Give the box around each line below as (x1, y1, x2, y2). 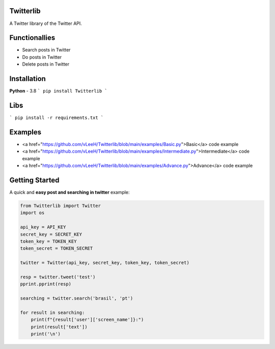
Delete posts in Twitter (22, 61, 70, 67)
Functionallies (9, 34, 56, 42)
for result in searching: (20, 309, 85, 315)
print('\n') (31, 331, 61, 337)
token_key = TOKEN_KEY (20, 238, 77, 244)
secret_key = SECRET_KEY (20, 231, 82, 237)
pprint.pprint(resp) (20, 281, 71, 287)
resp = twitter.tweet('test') (20, 274, 96, 280)
